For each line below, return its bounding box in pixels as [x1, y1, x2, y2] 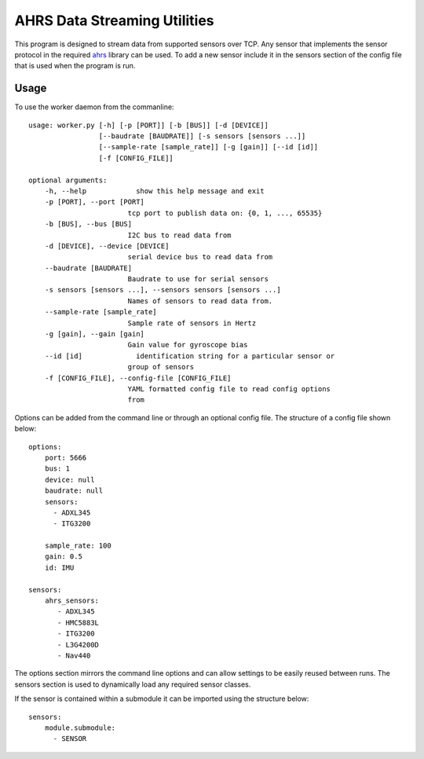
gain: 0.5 [44, 552, 82, 561]
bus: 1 [44, 464, 71, 473]
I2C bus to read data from [127, 230, 232, 240]
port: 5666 [44, 453, 87, 462]
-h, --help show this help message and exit [44, 186, 265, 196]
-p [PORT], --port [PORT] [44, 197, 145, 207]
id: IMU [44, 563, 75, 572]
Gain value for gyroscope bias [127, 340, 248, 350]
